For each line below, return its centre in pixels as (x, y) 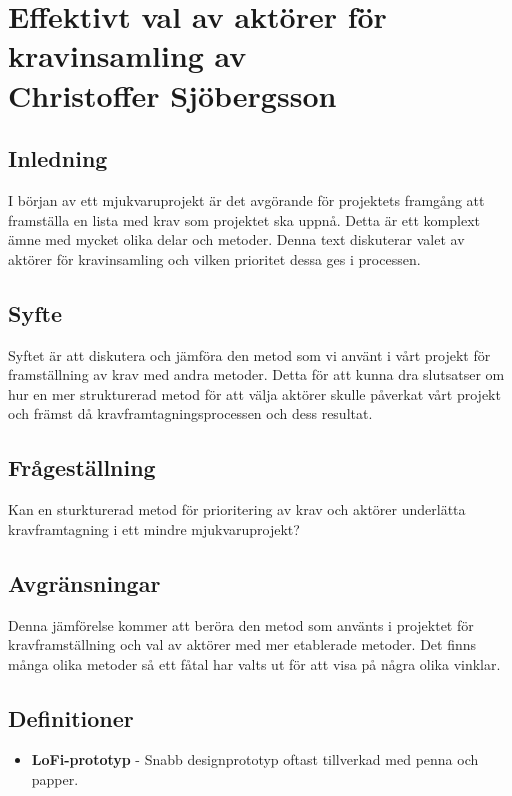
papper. (55, 779)
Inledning (58, 158)
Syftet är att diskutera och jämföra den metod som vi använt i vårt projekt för (249, 354)
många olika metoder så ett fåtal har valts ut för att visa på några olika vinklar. (254, 663)
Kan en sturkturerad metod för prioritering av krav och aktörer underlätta (237, 509)
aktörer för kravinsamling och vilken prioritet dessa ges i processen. (214, 258)
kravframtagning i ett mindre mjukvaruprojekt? (154, 528)
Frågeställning (82, 467)
